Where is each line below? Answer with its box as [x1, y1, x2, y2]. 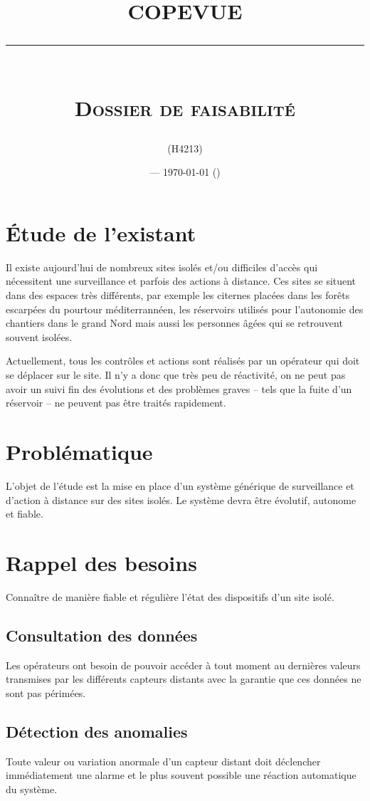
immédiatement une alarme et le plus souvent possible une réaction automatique [6, 768, 356, 782]
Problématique [6, 437, 153, 466]
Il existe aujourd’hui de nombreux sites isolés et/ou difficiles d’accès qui [6, 259, 318, 274]
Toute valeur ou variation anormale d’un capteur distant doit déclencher [6, 753, 321, 768]
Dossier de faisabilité [75, 93, 295, 122]
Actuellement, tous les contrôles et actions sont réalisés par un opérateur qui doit [6, 353, 360, 368]
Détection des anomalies [6, 720, 188, 742]
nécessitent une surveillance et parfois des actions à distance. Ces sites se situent [6, 273, 356, 288]
